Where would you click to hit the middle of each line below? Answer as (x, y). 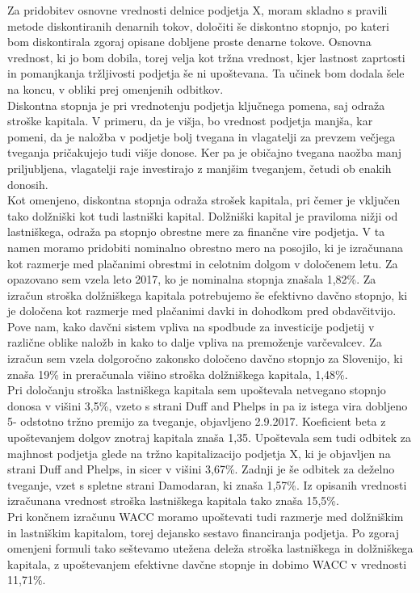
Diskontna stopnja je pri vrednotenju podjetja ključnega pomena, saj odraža (196, 105)
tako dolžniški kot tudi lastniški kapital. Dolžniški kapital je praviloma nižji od (203, 215)
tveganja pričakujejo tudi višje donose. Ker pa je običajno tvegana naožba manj (204, 152)
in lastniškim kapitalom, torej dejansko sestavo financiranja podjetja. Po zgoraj (203, 532)
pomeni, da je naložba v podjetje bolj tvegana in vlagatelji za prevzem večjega (202, 136)
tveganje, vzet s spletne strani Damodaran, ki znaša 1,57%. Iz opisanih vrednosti (207, 484)
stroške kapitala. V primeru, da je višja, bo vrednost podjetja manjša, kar (190, 121)
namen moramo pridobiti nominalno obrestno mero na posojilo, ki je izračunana (206, 247)
